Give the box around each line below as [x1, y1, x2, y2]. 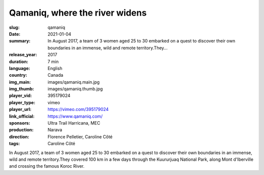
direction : [9, 133, 29, 139]
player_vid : [9, 93, 32, 99]
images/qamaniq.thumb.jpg [47, 86, 103, 92]
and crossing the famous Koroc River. [9, 163, 85, 169]
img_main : [9, 79, 31, 85]
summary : [9, 38, 31, 44]
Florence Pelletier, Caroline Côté [47, 133, 112, 139]
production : [9, 127, 34, 133]
